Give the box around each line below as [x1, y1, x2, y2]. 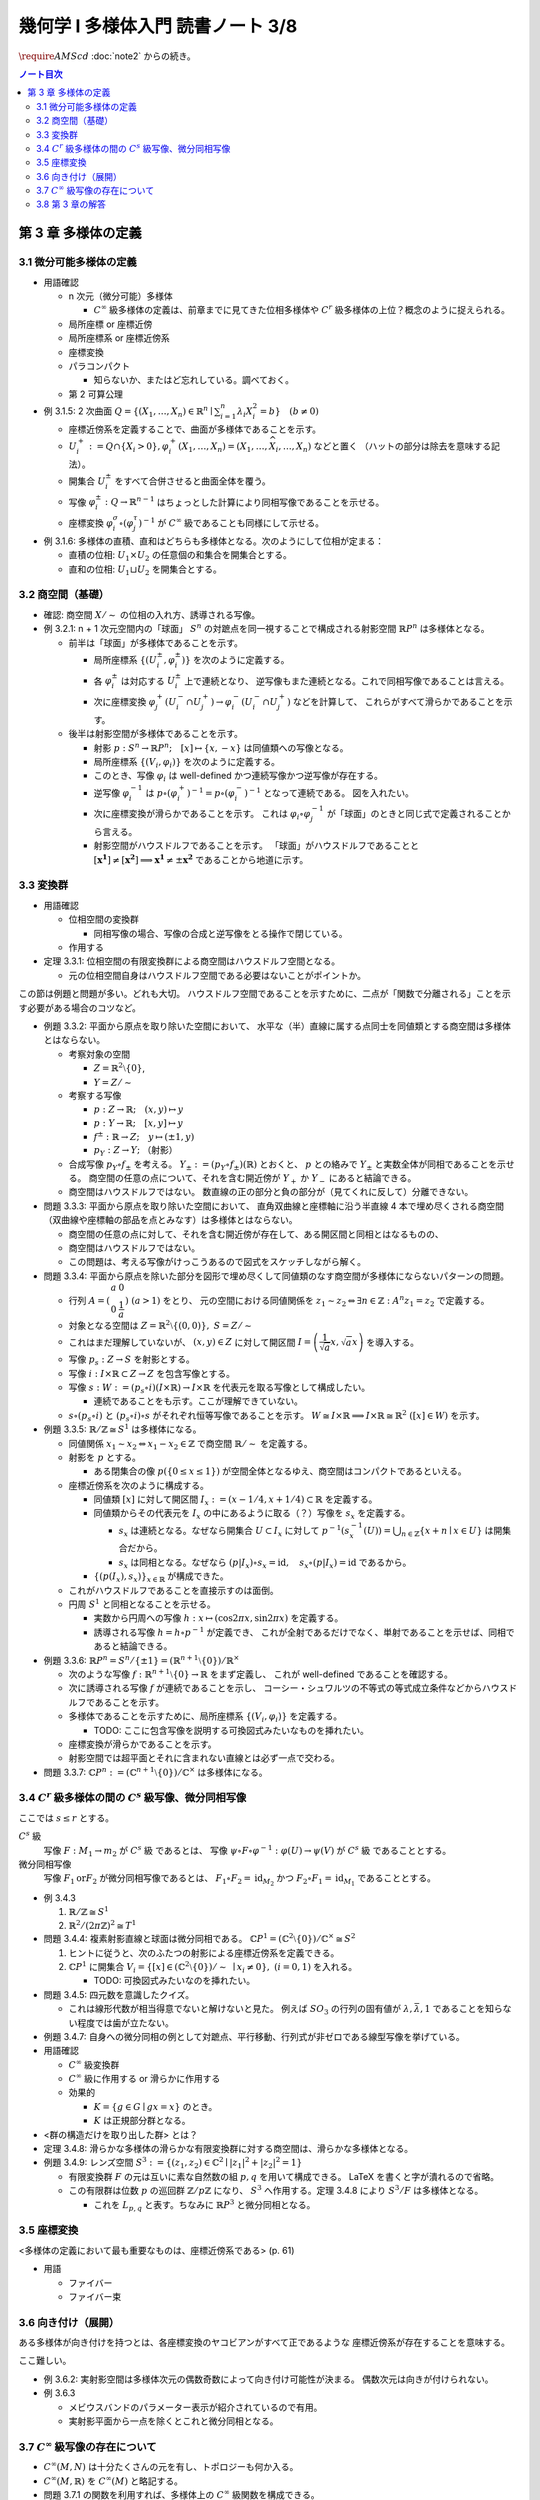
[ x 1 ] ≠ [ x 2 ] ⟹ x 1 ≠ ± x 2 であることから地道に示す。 [93, 852, 309, 865]
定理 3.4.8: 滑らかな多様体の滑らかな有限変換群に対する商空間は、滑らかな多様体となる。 [43, 2143, 414, 2155]
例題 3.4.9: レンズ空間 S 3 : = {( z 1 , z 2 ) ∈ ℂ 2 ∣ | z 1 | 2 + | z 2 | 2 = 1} [43, 2155, 303, 2171]
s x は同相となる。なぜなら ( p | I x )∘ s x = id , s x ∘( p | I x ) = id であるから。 [118, 1556, 412, 1570]
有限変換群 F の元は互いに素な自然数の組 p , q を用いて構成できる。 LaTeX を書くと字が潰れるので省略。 [68, 2170, 500, 2182]
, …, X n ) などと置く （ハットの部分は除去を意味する [278, 440, 492, 454]
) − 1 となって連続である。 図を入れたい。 [244, 785, 415, 799]
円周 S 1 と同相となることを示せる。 [68, 1597, 216, 1610]
